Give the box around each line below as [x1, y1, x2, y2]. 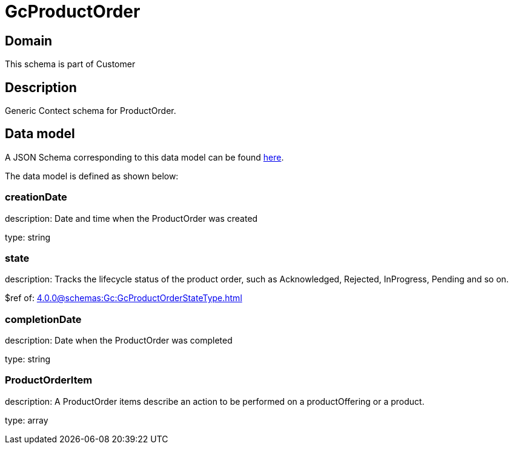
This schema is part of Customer [5, 59, 136, 70]
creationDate [5, 191, 67, 204]
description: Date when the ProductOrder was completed [5, 335, 233, 346]
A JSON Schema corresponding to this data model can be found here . [5, 151, 284, 162]
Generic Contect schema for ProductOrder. [5, 105, 176, 116]
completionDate [5, 313, 82, 325]
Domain [5, 33, 53, 48]
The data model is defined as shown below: [5, 170, 179, 181]
